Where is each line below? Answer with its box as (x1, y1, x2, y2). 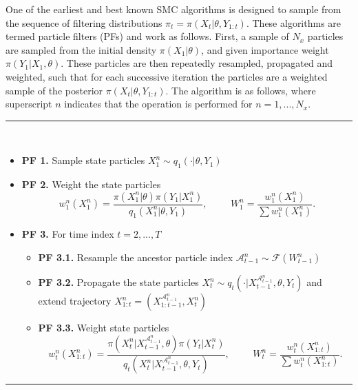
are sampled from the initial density (6, 42, 157, 57)
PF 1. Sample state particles (21, 153, 145, 167)
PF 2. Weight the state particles (21, 177, 161, 192)
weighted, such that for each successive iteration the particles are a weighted (6, 69, 328, 83)
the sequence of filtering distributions (6, 15, 162, 30)
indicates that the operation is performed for (64, 96, 253, 111)
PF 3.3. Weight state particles (38, 320, 169, 334)
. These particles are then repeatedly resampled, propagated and (61, 56, 333, 70)
